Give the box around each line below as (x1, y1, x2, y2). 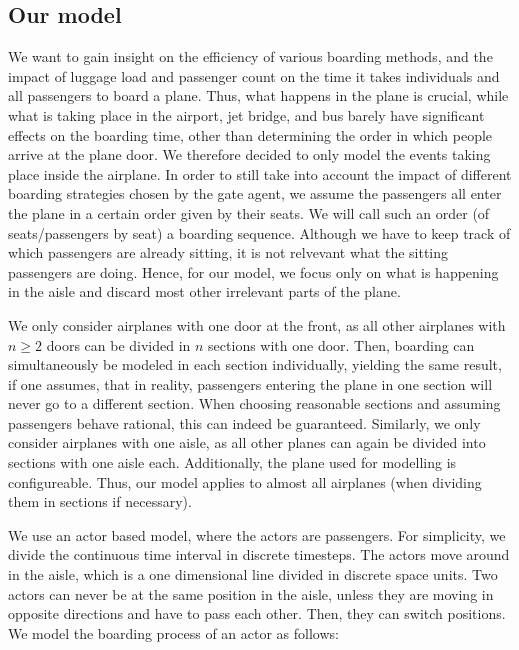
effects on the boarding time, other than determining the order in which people (8, 124, 493, 145)
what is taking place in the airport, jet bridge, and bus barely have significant (8, 104, 485, 125)
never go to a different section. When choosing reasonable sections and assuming (8, 393, 501, 414)
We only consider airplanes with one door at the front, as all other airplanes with (8, 314, 506, 335)
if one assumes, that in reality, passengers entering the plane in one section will (8, 373, 493, 394)
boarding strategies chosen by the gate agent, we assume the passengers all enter (8, 183, 502, 204)
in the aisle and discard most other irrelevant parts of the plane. (8, 281, 401, 302)
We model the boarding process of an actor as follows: (8, 622, 339, 643)
